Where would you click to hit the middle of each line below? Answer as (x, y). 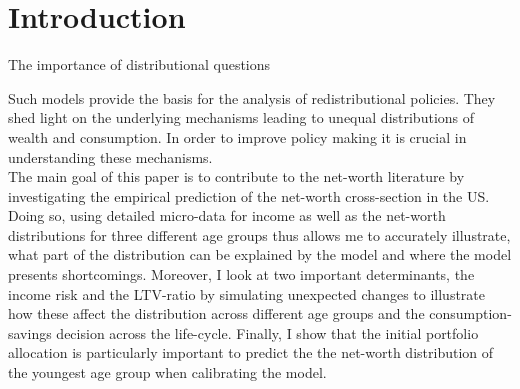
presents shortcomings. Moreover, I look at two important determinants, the (241, 274)
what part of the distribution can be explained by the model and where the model (260, 254)
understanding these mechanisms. (110, 156)
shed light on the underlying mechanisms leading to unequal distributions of (241, 117)
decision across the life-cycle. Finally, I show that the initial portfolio (267, 332)
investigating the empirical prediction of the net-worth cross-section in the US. (249, 195)
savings (30, 332)
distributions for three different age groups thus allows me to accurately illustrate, (259, 234)
